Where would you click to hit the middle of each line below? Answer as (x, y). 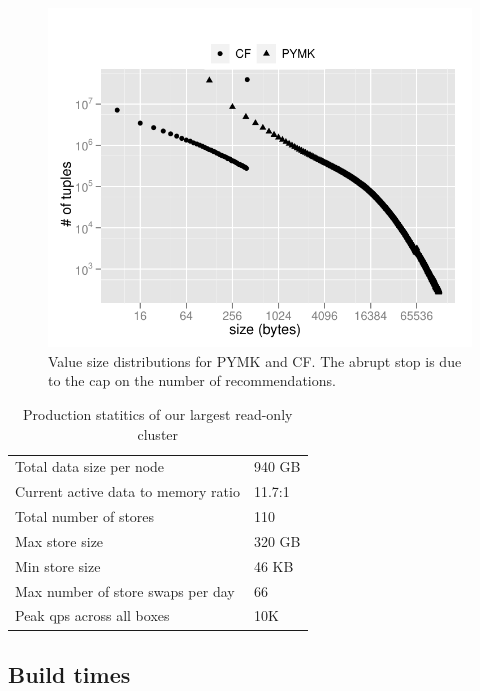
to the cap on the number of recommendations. (192, 380)
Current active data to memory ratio (127, 491)
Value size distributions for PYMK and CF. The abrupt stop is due (255, 360)
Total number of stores (85, 516)
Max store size (59, 540)
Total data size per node (90, 466)
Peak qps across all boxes (92, 615)
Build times (69, 673)
